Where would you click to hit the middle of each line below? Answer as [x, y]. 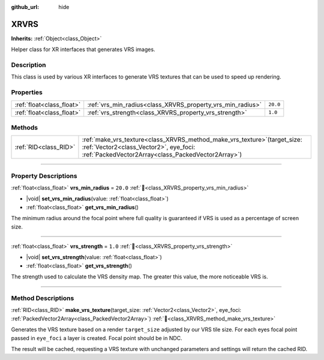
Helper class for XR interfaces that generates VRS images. [83, 49]
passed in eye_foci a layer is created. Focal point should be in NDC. [97, 338]
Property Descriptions [44, 176]
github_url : [25, 7]
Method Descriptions [43, 298]
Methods [25, 127]
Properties [27, 92]
